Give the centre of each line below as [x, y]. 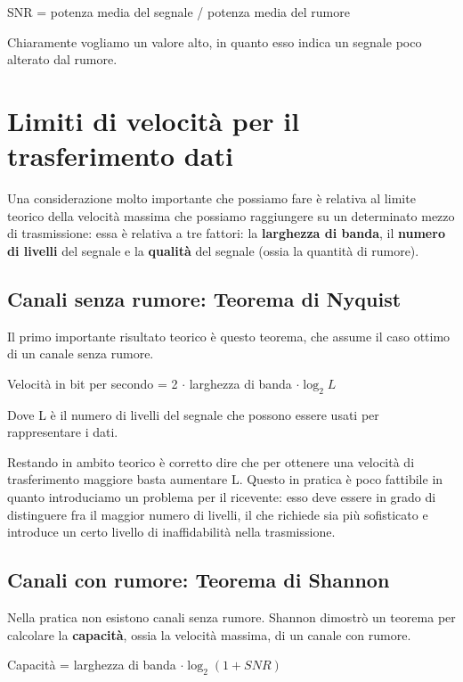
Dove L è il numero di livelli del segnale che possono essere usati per [193, 414]
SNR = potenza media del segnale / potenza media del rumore [179, 12]
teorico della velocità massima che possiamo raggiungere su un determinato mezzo [231, 215]
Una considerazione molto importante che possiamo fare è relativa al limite [211, 198]
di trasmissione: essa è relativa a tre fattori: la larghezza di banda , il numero [226, 233]
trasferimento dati [120, 156]
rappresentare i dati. [63, 432]
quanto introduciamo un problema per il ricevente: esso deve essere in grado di [222, 497]
